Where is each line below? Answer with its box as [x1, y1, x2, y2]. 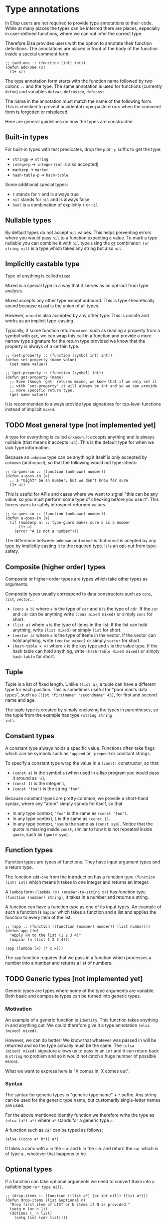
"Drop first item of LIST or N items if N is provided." [9, 1202, 131, 1207]
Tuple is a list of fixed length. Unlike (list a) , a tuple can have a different [5, 681, 156, 687]
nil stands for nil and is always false [12, 196, 90, 203]
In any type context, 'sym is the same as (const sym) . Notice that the [12, 820, 153, 826]
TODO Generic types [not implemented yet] [5, 974, 143, 983]
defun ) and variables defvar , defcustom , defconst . [5, 88, 106, 94]
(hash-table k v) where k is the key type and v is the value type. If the [12, 643, 158, 649]
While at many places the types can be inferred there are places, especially [5, 25, 160, 31]
